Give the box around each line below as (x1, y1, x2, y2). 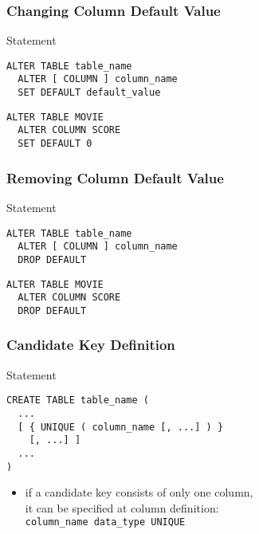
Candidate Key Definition (6, 335, 175, 355)
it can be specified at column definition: (25, 499, 219, 516)
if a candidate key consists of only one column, (25, 484, 253, 501)
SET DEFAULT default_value (18, 87, 161, 99)
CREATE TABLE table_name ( (6, 395, 149, 406)
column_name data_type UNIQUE (25, 516, 186, 528)
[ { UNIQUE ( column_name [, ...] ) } (18, 421, 224, 433)
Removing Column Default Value (6, 167, 224, 187)
